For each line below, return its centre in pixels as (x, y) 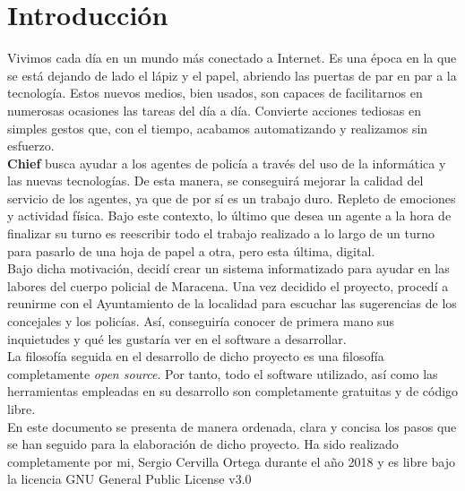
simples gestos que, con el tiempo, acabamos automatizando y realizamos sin (218, 128)
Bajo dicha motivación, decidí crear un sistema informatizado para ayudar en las (228, 268)
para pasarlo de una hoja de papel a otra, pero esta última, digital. (191, 250)
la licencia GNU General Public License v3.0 (129, 479)
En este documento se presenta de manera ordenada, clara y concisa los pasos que (232, 426)
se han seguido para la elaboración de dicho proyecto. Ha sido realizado (203, 444)
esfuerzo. (31, 146)
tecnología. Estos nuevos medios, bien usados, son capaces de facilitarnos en (215, 93)
